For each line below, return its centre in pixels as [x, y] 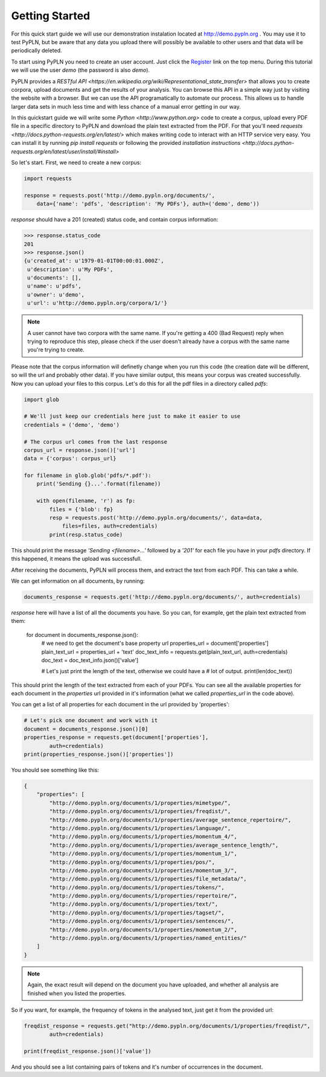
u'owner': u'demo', [56, 295]
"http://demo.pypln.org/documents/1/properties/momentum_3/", [143, 870]
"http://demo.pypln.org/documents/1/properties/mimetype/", [140, 803]
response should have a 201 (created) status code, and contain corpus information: [115, 220]
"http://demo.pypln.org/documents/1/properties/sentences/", [142, 921]
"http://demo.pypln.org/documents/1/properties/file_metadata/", [148, 879]
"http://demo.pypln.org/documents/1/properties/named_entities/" [148, 938]
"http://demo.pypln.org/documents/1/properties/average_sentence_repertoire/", [170, 820]
